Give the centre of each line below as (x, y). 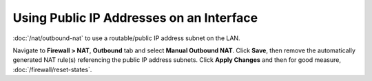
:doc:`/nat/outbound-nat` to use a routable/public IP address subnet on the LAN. (126, 38)
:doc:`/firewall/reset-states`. (52, 69)
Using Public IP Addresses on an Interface (135, 18)
